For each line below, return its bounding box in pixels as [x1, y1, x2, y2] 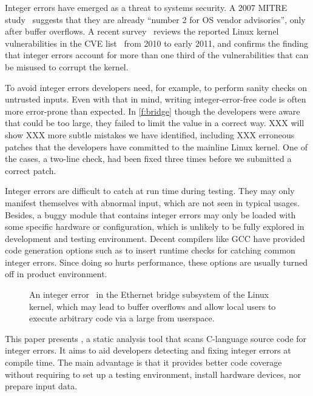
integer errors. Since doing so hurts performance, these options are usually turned [5, 255, 308, 268]
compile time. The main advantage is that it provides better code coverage [5, 356, 282, 369]
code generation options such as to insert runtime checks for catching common [5, 244, 295, 257]
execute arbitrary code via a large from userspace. [29, 312, 215, 324]
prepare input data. [5, 380, 78, 392]
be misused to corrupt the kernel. [5, 60, 129, 73]
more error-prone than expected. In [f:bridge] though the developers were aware [5, 104, 300, 117]
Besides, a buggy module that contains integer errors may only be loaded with [5, 208, 296, 221]
